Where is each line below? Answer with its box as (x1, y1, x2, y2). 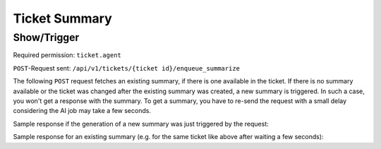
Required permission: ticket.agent (13, 51, 121, 59)
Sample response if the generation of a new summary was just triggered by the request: (13, 119, 270, 128)
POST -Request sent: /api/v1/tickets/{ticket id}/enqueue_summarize (13, 64, 240, 72)
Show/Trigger (13, 31, 80, 44)
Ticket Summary (13, 11, 112, 26)
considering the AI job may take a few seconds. (13, 107, 152, 115)
